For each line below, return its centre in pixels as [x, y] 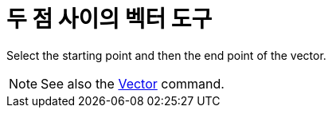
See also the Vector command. [133, 83]
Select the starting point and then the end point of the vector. [166, 55]
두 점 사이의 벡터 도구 [109, 19]
